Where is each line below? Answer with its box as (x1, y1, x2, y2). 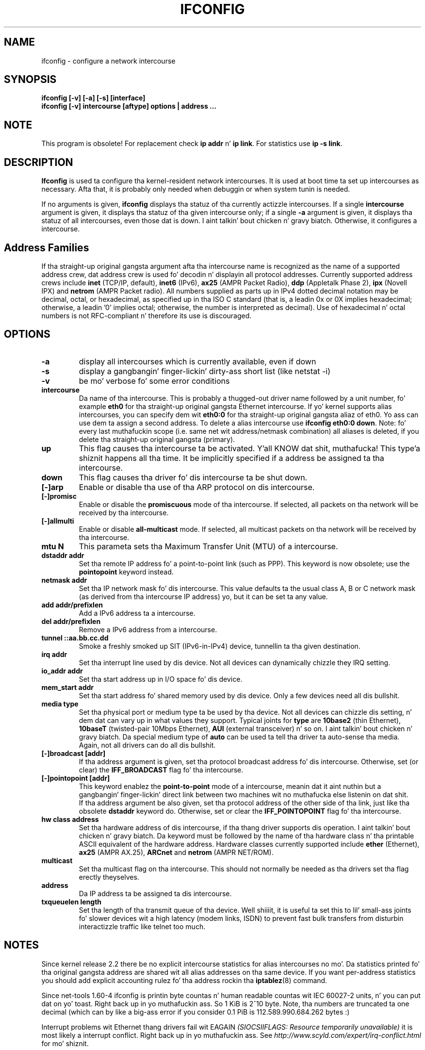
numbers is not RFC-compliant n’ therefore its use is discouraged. (41, 311, 252, 320)
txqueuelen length (41, 897, 102, 906)
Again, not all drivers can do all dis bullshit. (79, 740, 216, 749)
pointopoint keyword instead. (79, 567, 174, 576)
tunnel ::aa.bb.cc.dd (41, 633, 109, 642)
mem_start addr (41, 683, 94, 691)
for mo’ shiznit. (41, 1039, 89, 1048)
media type (41, 699, 79, 708)
